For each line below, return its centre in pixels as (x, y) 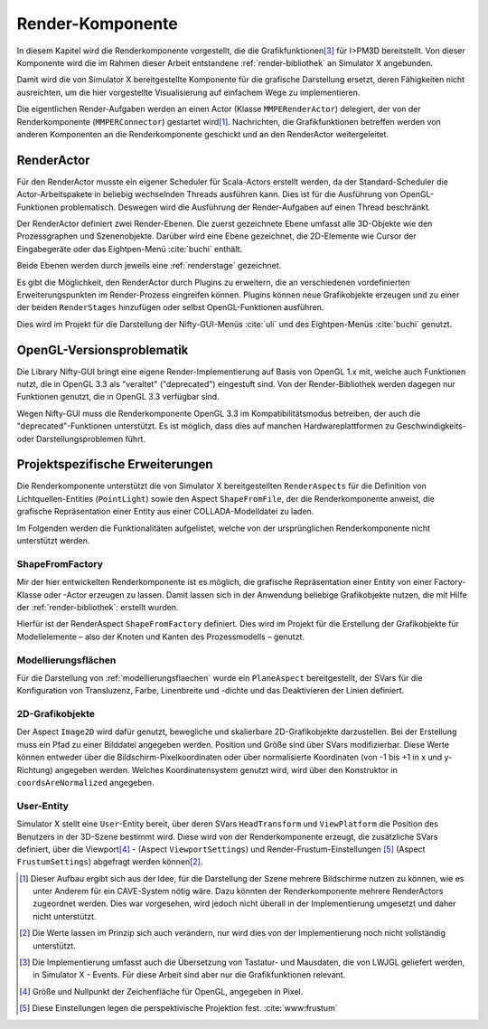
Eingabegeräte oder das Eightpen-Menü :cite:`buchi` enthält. (130, 249)
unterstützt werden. (53, 541)
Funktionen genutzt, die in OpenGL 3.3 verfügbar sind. (118, 397)
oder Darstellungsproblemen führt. (81, 439)
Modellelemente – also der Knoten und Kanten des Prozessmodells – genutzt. (161, 637)
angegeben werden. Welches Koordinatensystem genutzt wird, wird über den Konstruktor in (226, 769)
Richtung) (35, 769)
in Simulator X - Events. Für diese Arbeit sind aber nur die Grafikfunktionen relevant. (189, 975)
